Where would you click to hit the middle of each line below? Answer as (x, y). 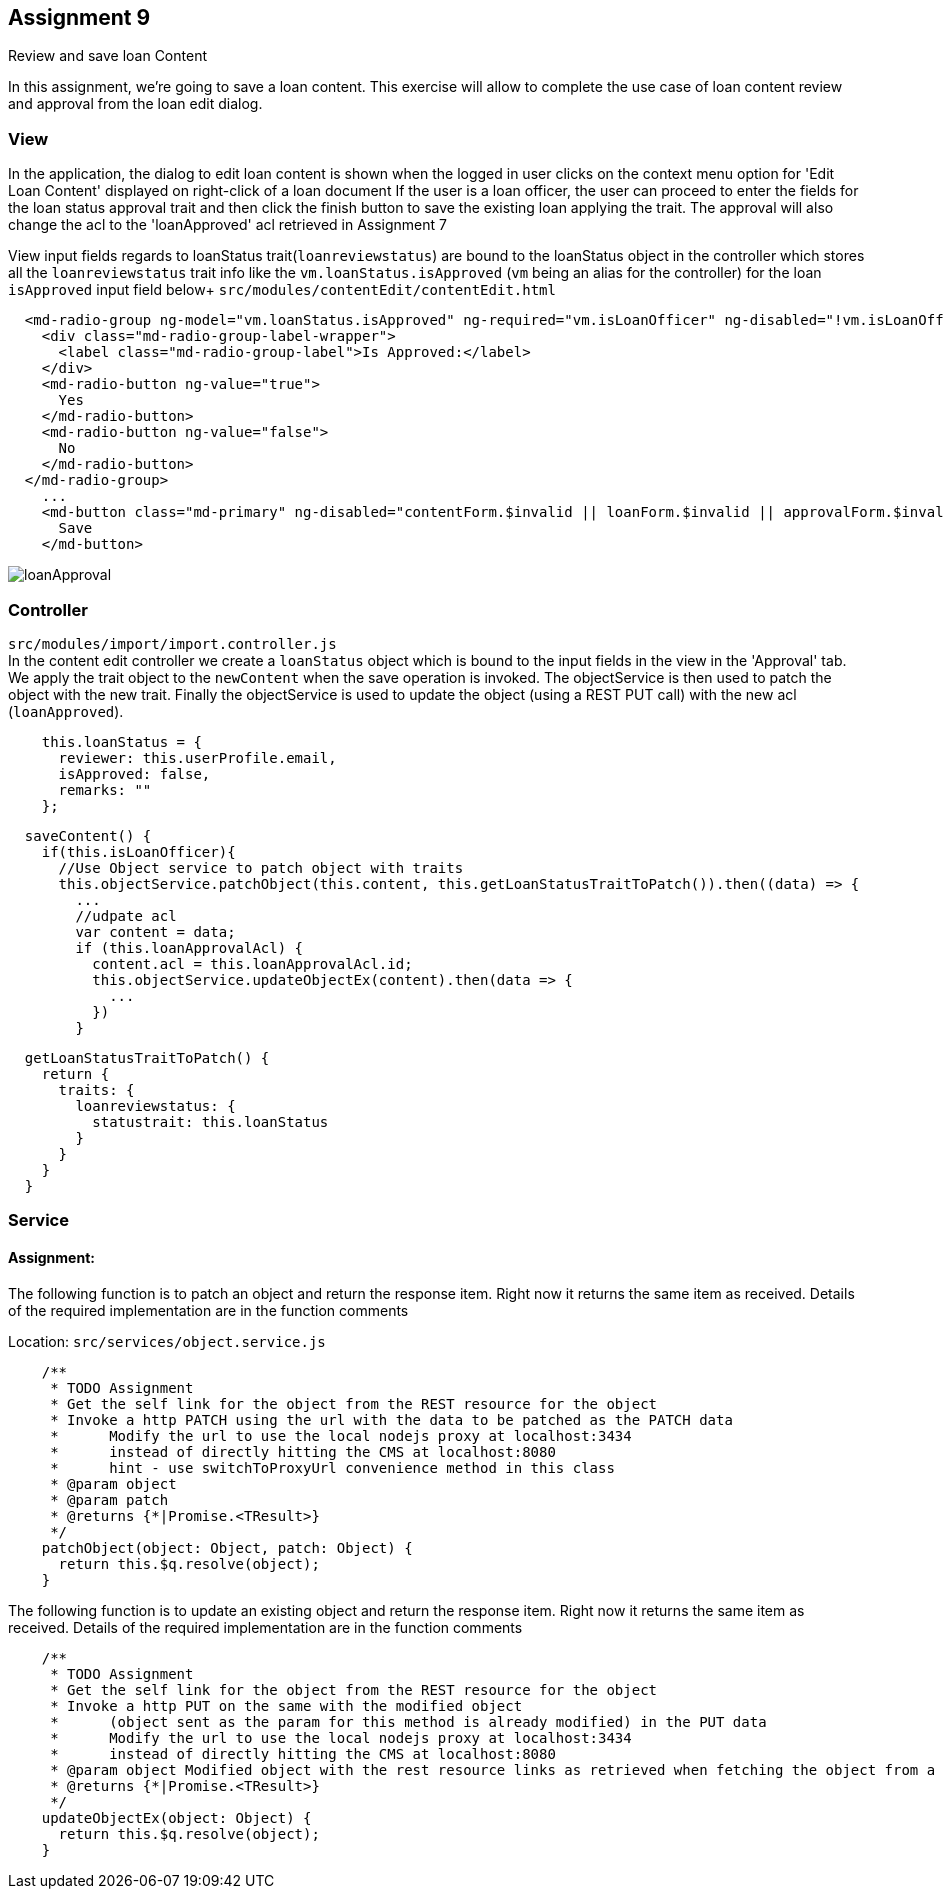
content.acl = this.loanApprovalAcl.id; (252, 963)
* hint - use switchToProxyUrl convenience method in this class (332, 1467)
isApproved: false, (134, 773)
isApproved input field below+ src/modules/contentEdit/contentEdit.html (282, 290)
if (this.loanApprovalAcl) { (189, 947)
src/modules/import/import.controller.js (172, 643)
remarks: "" (105, 789)
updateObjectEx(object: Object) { (176, 1817)
